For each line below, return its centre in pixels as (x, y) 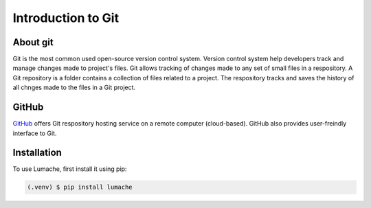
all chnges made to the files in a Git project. (74, 88)
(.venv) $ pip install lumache (80, 187)
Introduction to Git (66, 18)
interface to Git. (35, 133)
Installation (37, 153)
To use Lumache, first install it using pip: (70, 169)
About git (33, 42)
